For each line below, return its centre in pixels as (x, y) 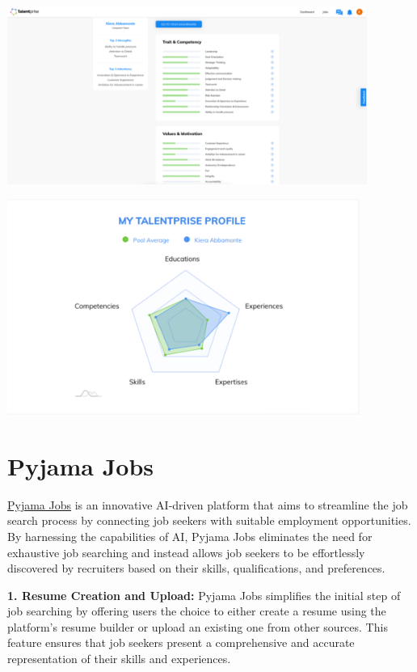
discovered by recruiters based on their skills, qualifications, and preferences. (196, 568)
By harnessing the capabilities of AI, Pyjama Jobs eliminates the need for (190, 536)
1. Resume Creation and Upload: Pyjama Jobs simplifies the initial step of (204, 595)
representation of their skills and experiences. (119, 659)
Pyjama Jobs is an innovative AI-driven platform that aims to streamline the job (208, 504)
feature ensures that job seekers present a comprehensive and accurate (181, 642)
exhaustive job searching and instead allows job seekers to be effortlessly (186, 552)
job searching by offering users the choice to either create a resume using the (197, 611)
